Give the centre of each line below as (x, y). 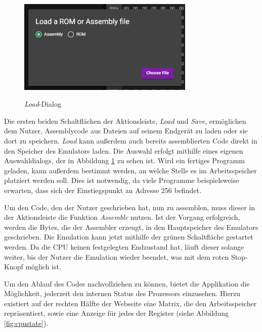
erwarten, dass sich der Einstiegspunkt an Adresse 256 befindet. (103, 190)
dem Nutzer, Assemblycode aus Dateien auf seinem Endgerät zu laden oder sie (126, 131)
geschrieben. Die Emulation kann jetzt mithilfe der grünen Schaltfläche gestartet (129, 237)
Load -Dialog (43, 104)
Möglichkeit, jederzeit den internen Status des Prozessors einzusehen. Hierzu (122, 293)
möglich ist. (43, 267)
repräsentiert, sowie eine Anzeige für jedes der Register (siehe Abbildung (117, 313)
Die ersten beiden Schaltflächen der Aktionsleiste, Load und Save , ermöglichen (125, 121)
